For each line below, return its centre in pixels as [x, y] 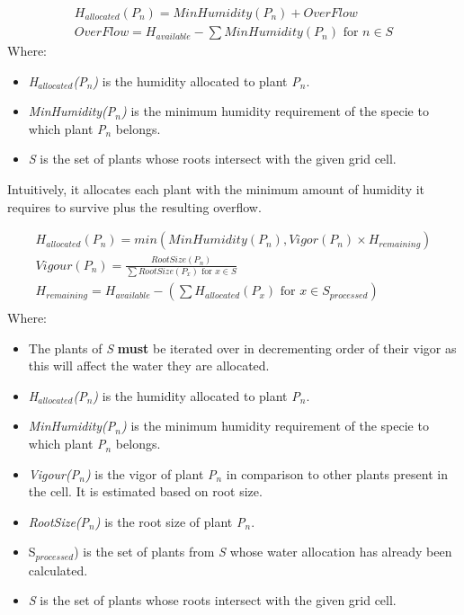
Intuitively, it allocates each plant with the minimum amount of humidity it [216, 189]
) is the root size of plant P [170, 521]
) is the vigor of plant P [151, 473]
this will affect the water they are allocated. [149, 365]
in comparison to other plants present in [337, 473]
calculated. [58, 570]
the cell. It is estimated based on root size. [145, 491]
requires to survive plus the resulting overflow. [134, 206]
